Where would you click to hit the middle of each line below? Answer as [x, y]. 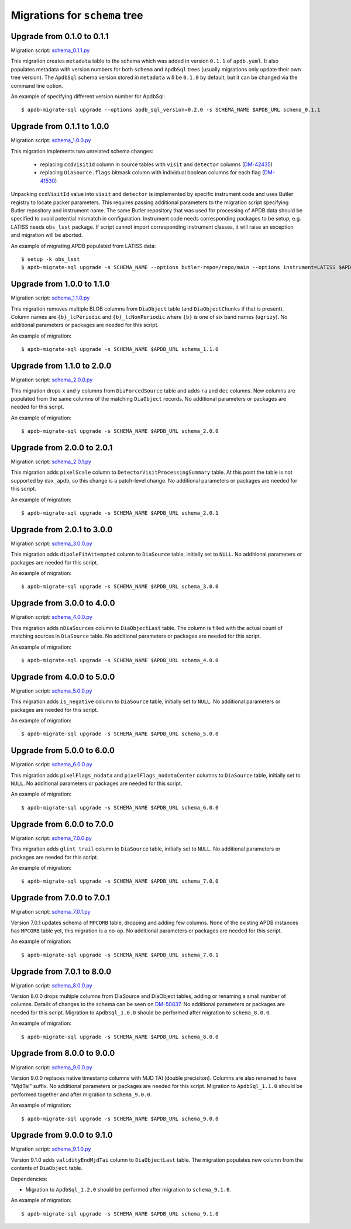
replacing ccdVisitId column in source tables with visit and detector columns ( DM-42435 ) [156, 164]
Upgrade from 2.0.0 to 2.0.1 [62, 447]
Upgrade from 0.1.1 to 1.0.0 [60, 127]
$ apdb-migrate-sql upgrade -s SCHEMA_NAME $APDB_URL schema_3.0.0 [120, 587]
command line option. [37, 85]
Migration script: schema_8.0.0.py [52, 985]
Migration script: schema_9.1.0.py [51, 1149]
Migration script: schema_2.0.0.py [52, 380]
